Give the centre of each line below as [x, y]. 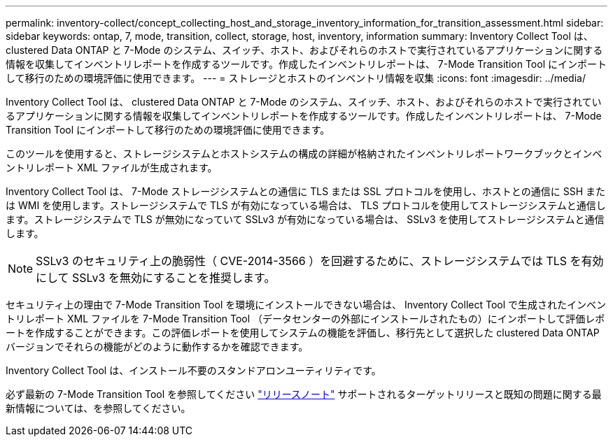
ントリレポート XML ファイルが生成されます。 [112, 167]
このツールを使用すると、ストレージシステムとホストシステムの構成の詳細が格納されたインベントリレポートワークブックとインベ [304, 154]
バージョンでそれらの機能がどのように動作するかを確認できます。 [157, 347]
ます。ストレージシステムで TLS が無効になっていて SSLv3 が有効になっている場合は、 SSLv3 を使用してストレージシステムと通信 [305, 219]
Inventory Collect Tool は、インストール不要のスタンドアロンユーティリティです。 [193, 370]
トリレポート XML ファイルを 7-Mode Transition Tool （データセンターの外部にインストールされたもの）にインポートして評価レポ [305, 319]
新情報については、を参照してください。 [98, 408]
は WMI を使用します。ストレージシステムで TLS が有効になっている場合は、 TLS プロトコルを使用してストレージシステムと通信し [306, 205]
